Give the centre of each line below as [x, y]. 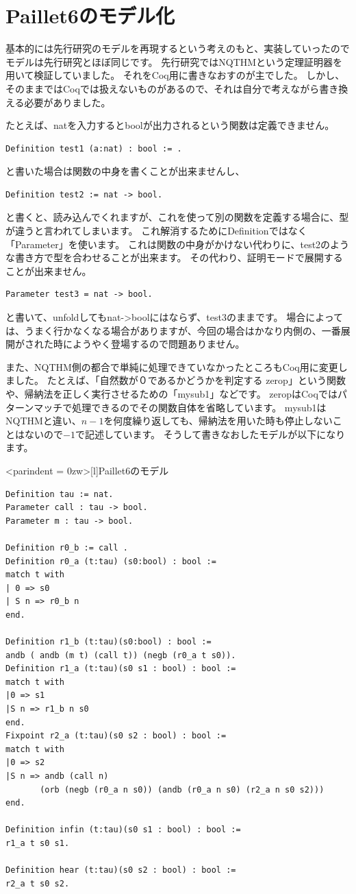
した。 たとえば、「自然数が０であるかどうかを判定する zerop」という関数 [180, 380]
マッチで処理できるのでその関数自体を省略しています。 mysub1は [180, 407]
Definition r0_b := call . [67, 547]
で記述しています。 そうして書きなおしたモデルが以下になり [210, 434]
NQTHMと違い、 [43, 421]
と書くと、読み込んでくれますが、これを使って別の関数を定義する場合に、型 [177, 217]
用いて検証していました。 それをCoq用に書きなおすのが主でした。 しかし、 [175, 75]
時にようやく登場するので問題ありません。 [149, 344]
